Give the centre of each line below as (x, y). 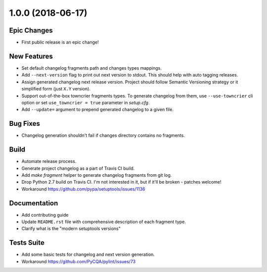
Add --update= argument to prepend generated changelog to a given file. (98, 110)
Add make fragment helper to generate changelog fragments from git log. (97, 175)
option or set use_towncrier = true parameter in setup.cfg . (86, 102)
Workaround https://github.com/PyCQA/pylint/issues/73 (79, 261)
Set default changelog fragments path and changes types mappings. (91, 68)
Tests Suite (27, 243)
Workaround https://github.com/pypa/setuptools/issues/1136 (83, 189)
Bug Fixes (25, 124)
